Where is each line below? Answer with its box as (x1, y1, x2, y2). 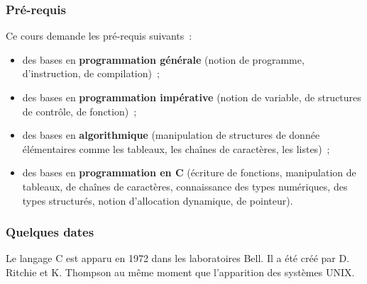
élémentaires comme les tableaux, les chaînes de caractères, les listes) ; (22, 141, 330, 156)
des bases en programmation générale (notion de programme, (22, 52, 305, 67)
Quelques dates (6, 223, 94, 241)
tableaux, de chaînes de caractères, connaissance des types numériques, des (22, 178, 348, 193)
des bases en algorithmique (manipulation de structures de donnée (22, 127, 320, 142)
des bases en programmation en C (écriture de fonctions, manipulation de (22, 165, 356, 180)
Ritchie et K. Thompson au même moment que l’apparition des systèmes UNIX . (6, 264, 355, 279)
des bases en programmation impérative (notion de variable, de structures (22, 90, 361, 104)
